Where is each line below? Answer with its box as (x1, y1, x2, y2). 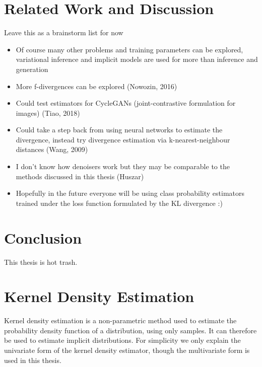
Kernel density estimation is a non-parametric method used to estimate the (4, 315, 237, 326)
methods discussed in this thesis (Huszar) (16, 171, 144, 181)
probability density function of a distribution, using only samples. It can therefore (4, 325, 257, 335)
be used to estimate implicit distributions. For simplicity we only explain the (4, 335, 241, 345)
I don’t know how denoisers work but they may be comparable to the (16, 161, 230, 172)
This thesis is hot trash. (4, 256, 78, 267)
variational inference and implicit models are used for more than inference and (16, 54, 258, 64)
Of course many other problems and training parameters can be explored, (16, 44, 243, 54)
